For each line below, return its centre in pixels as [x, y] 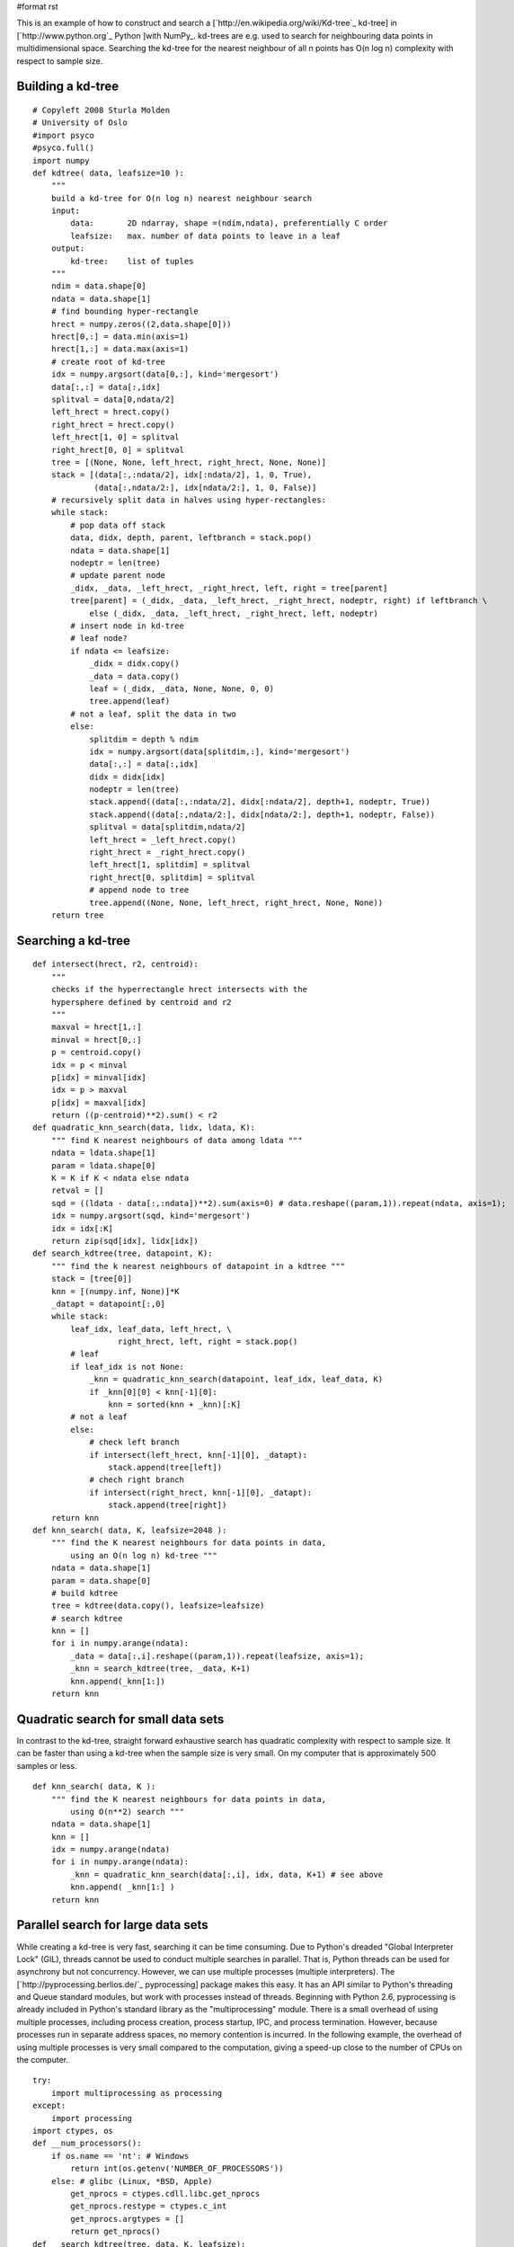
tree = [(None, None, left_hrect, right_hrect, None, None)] [189, 462]
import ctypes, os [73, 2131]
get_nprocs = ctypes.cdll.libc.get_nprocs [165, 2194]
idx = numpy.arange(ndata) [111, 1850]
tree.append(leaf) [130, 702]
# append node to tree [139, 890]
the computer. [43, 2060]
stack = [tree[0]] [92, 1279]
